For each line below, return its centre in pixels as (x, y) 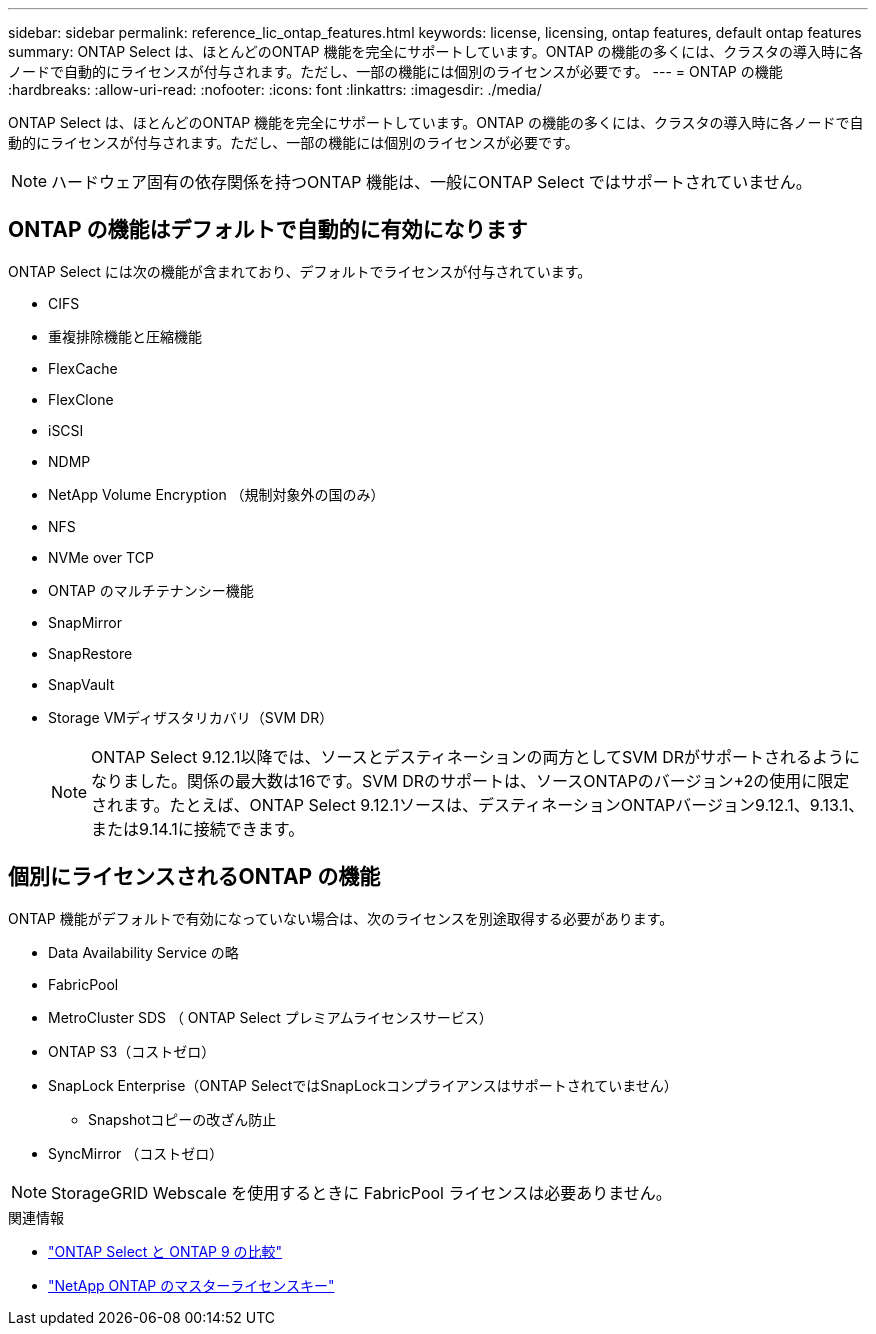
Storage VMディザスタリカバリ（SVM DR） (191, 717)
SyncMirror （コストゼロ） (136, 1153)
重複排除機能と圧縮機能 (125, 336)
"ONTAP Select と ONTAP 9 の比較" (165, 1251)
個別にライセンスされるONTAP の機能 (194, 877)
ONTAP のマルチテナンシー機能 (151, 590)
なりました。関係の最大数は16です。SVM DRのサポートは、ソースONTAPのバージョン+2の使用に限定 (470, 780)
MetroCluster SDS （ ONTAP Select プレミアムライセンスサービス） (270, 1017)
